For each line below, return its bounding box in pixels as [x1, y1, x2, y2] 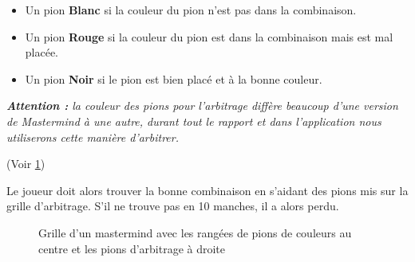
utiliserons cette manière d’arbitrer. [6, 128, 179, 145]
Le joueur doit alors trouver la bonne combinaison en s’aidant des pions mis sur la [6, 182, 409, 198]
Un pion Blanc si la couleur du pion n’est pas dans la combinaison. [25, 2, 357, 18]
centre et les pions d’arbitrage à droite [38, 240, 226, 256]
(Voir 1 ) [6, 155, 45, 172]
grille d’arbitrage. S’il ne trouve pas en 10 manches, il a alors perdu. [6, 197, 339, 214]
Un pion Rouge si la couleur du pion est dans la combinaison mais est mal [25, 28, 393, 45]
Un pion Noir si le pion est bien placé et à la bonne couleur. [25, 70, 322, 87]
